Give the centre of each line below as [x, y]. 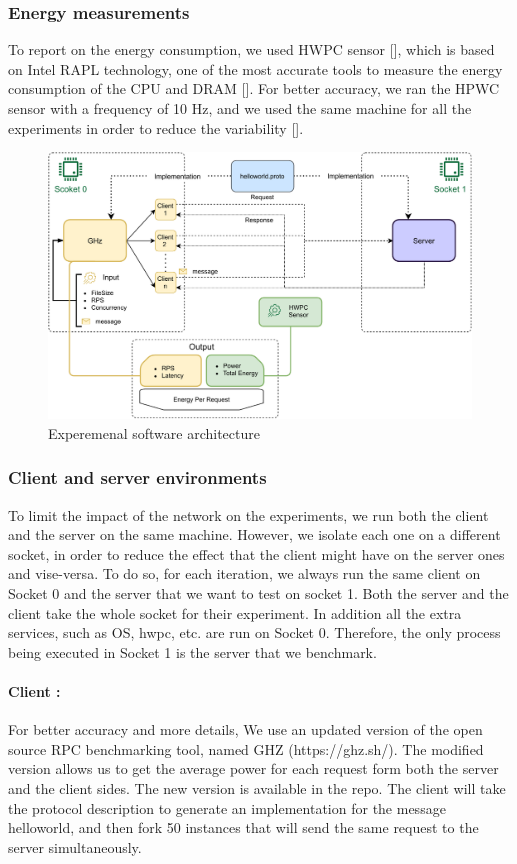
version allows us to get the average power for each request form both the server [253, 768]
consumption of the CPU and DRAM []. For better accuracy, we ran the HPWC [254, 88]
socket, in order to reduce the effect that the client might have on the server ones [256, 553]
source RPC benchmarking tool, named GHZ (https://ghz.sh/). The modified [246, 748]
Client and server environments [137, 477]
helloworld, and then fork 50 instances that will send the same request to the [243, 827]
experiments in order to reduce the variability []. [156, 127]
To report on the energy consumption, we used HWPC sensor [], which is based [251, 49]
